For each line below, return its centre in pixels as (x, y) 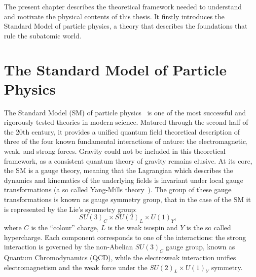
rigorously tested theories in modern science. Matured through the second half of (126, 122)
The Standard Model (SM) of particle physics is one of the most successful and (125, 112)
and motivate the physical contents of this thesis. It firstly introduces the (114, 16)
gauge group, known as (201, 247)
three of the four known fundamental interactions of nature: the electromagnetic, (126, 141)
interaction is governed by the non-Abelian (69, 247)
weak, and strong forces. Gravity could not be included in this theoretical (115, 151)
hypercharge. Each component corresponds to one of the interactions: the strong (125, 237)
